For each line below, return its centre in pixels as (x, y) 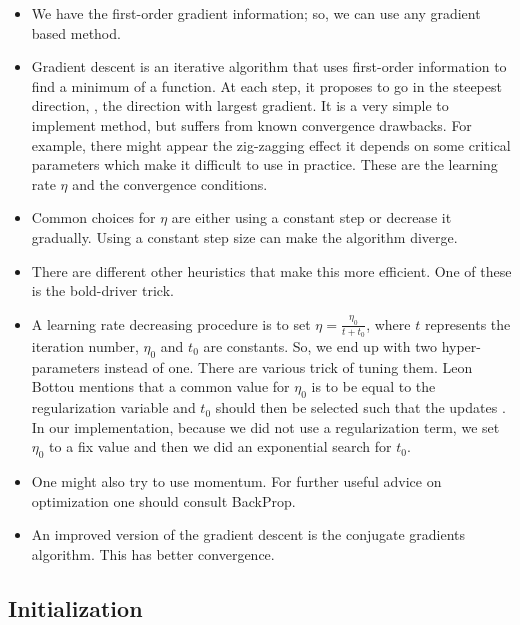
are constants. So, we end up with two (320, 345)
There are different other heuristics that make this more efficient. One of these (271, 270)
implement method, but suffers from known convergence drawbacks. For (251, 124)
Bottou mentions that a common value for (160, 386)
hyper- (461, 345)
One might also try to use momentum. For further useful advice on (236, 481)
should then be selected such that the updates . (360, 407)
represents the (467, 323)
